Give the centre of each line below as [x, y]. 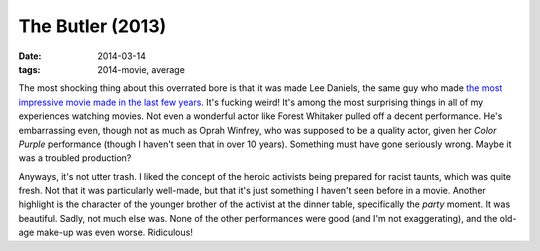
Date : [30, 56]
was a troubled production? [75, 158]
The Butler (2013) [92, 26]
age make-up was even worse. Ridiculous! [106, 232]
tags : [29, 69]
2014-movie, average [141, 69]
